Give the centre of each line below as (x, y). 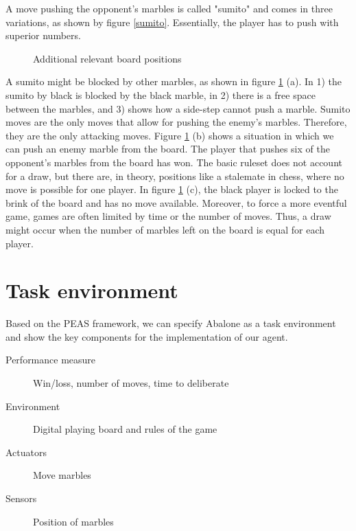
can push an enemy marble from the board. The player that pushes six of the (168, 149)
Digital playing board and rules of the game (125, 429)
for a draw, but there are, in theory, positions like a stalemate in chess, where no (175, 176)
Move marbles (62, 475)
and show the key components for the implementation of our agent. (147, 336)
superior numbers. (43, 35)
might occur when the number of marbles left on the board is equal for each (165, 229)
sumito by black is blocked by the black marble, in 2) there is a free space (161, 94)
